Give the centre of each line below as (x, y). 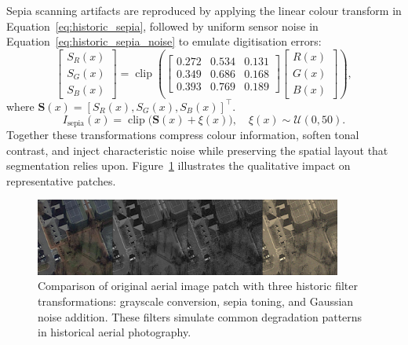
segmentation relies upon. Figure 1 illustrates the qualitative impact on (178, 165)
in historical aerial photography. (115, 332)
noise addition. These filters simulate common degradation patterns (200, 316)
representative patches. (61, 180)
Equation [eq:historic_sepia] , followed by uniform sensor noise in (162, 26)
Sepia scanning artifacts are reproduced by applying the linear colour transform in (204, 10)
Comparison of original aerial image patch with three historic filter (198, 286)
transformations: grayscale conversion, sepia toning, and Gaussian (196, 301)
